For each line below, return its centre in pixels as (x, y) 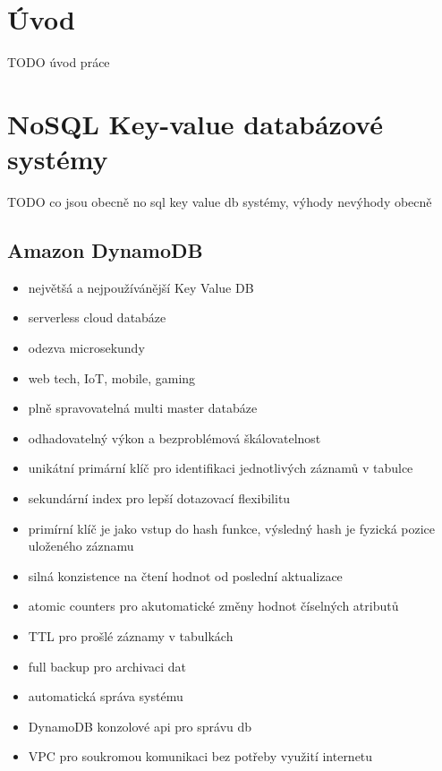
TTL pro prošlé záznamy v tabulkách (131, 635)
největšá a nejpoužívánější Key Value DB (141, 287)
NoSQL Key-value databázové (195, 123)
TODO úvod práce (59, 62)
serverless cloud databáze (97, 317)
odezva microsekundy (86, 348)
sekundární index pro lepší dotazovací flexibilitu (159, 497)
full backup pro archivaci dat (107, 666)
